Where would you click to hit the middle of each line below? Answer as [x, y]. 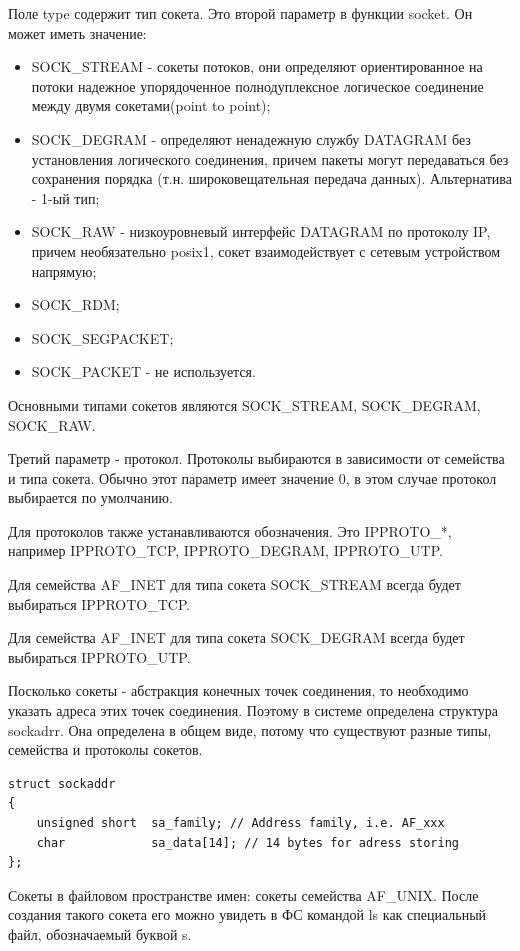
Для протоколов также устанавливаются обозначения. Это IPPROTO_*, [230, 530]
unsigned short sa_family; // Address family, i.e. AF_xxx [240, 823]
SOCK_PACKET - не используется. [143, 371]
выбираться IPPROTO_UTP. [99, 656]
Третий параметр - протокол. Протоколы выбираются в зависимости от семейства [256, 458]
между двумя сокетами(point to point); [151, 105]
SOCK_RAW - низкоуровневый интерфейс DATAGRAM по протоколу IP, [261, 231]
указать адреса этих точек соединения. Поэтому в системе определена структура [253, 710]
